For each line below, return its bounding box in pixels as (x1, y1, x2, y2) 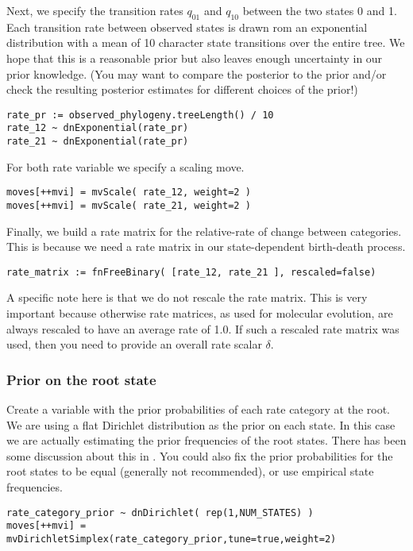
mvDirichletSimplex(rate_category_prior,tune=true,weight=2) (6, 533, 337, 545)
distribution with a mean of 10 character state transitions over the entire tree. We (6, 34, 405, 51)
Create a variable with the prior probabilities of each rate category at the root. (6, 401, 390, 418)
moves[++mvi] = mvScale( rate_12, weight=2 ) (6, 187, 251, 198)
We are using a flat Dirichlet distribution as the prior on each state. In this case (6, 416, 396, 433)
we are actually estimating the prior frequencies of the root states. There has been (6, 432, 407, 449)
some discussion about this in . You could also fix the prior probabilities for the (6, 447, 393, 464)
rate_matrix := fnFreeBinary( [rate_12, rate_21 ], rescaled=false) (6, 266, 376, 278)
